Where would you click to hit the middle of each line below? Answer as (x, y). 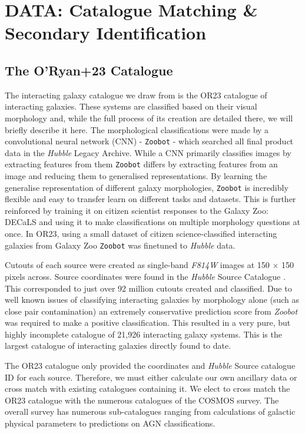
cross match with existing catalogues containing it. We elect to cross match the (147, 389)
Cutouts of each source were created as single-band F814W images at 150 (137, 265)
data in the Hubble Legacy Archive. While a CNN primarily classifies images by (148, 152)
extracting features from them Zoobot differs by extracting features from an (141, 164)
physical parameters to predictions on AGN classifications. (110, 423)
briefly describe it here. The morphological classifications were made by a (137, 129)
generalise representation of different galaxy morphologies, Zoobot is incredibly (147, 187)
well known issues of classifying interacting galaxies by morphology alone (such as (152, 300)
